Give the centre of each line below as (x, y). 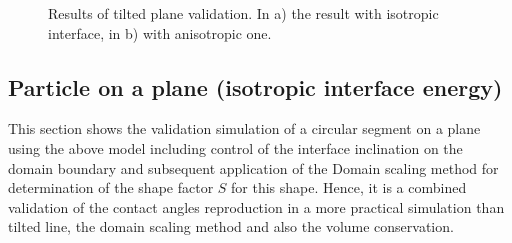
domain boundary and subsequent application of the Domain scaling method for (253, 167)
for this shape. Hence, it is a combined (349, 187)
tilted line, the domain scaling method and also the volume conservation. (231, 226)
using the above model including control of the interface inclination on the (235, 147)
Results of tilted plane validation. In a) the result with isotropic (243, 13)
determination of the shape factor (111, 187)
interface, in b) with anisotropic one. (160, 32)
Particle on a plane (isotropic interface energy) (255, 86)
